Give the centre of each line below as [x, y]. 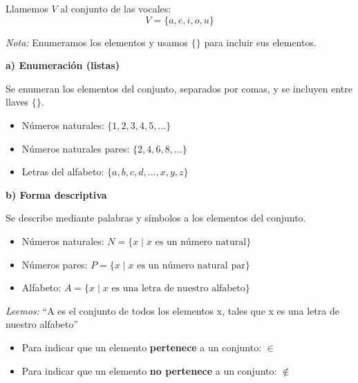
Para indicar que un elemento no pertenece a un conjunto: [149, 370]
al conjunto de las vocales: [116, 8]
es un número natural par [191, 265]
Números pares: [55, 264]
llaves [17, 102]
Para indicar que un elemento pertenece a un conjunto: [142, 347]
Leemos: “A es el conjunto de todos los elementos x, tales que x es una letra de [172, 310]
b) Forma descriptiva [56, 194]
